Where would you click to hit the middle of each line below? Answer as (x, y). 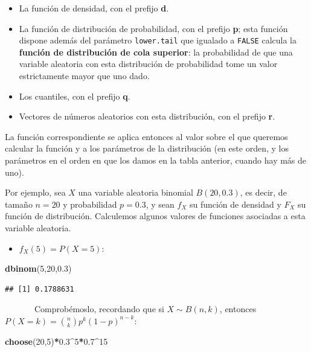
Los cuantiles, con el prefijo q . (75, 96)
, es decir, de (263, 192)
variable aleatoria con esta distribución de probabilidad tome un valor (148, 64)
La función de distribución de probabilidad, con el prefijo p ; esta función (153, 28)
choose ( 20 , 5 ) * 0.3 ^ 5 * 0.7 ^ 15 (56, 341)
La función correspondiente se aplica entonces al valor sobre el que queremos (146, 136)
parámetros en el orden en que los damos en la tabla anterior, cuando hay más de (156, 160)
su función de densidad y (235, 204)
